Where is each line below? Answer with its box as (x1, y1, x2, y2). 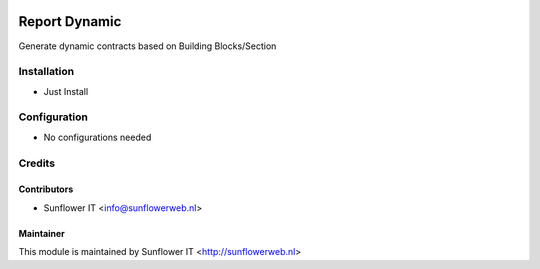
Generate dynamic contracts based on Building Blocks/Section (18, 40, 277, 52)
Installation (18, 65, 75, 79)
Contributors (18, 183, 74, 195)
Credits (18, 156, 55, 170)
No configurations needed (43, 131, 152, 143)
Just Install (43, 85, 89, 97)
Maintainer (18, 227, 65, 239)
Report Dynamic (18, 13, 122, 30)
